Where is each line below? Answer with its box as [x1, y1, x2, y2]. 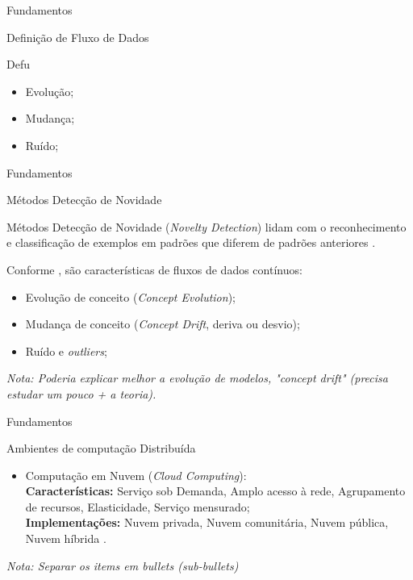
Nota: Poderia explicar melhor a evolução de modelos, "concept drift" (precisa [6, 369, 388, 386]
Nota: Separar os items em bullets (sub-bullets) [6, 557, 239, 574]
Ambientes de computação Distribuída [6, 440, 196, 457]
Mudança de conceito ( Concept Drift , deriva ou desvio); [25, 315, 300, 332]
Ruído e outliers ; [25, 342, 107, 359]
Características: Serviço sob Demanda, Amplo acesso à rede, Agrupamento [25, 482, 406, 499]
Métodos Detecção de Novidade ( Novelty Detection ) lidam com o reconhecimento [6, 218, 407, 235]
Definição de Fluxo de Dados [6, 28, 149, 45]
